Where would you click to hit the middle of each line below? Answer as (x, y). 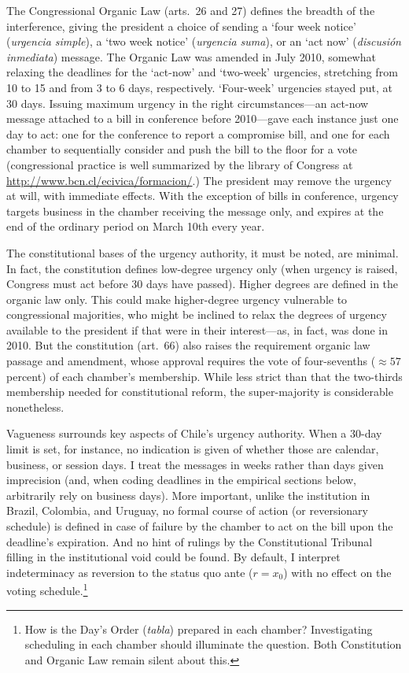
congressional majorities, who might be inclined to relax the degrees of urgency (197, 314)
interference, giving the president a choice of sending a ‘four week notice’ (181, 26)
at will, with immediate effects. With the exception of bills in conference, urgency (203, 196)
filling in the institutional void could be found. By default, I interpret (173, 557)
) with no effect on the (337, 572)
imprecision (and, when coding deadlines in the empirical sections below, (181, 480)
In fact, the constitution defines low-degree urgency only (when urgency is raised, (202, 268)
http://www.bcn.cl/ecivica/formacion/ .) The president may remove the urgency (199, 180)
